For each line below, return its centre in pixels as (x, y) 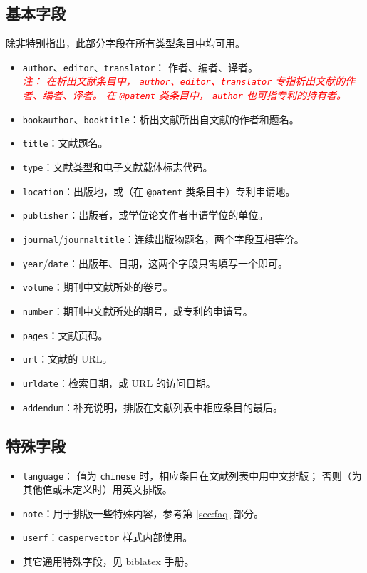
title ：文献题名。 (65, 143)
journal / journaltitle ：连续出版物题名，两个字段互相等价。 (163, 239)
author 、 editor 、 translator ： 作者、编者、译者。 (140, 67)
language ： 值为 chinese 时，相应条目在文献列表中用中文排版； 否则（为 (192, 475)
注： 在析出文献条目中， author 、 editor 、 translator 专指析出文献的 (184, 81)
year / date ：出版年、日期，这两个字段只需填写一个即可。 (155, 263)
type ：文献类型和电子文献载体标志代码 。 (118, 167)
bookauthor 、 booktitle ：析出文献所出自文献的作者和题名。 (161, 119)
